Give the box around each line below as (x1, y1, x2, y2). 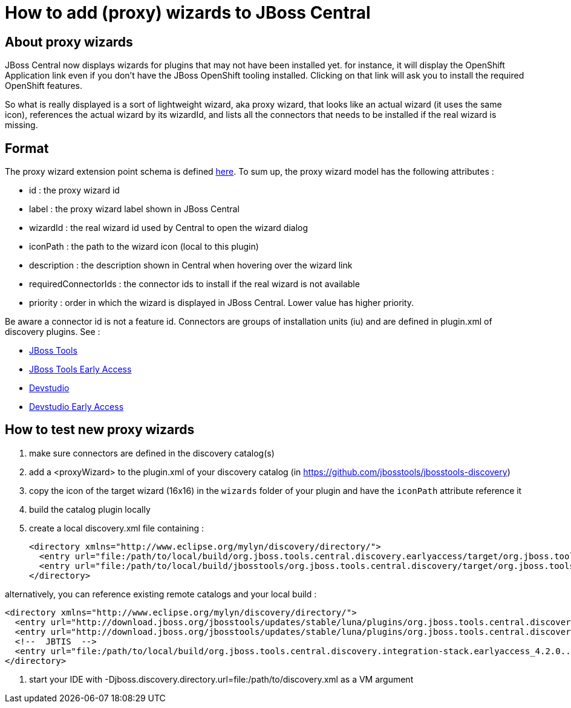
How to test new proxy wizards (5, 422, 195, 438)
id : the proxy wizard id (29, 185, 120, 196)
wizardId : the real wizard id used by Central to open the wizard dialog (29, 222, 308, 233)
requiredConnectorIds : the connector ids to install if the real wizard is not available (29, 279, 360, 290)
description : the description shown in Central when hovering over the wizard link (29, 260, 353, 271)
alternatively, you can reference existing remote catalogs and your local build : (5, 588, 317, 599)
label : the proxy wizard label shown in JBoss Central (29, 204, 240, 215)
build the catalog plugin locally (29, 504, 151, 515)
